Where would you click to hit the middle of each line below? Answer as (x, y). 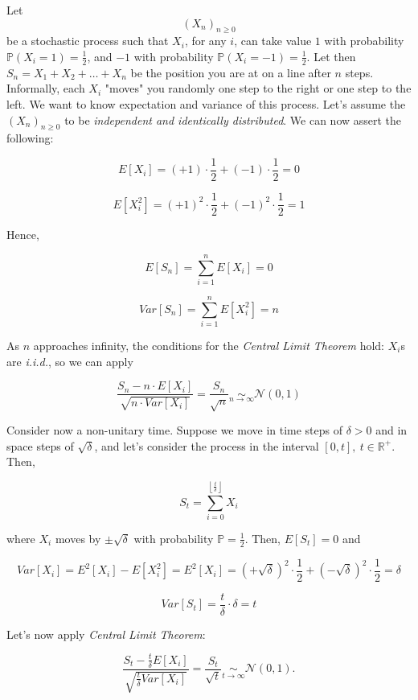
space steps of (40, 445)
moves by (78, 538)
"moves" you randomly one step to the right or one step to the (258, 88)
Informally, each (46, 88)
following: (30, 138)
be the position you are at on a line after (231, 72)
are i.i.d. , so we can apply (70, 361)
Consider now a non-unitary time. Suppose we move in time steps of (175, 429)
